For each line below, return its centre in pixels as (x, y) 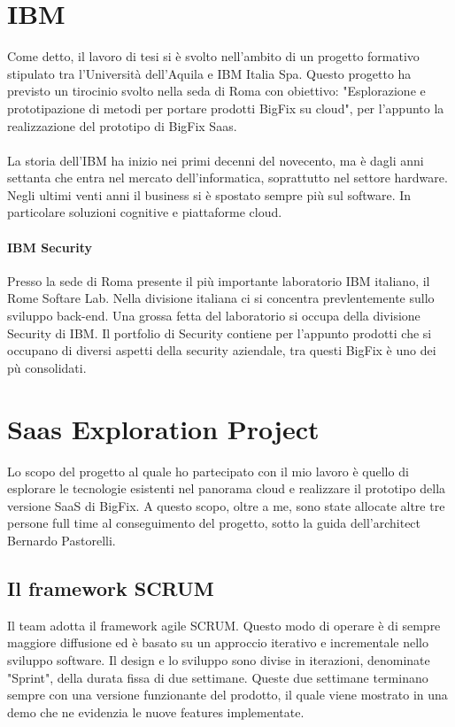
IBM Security (50, 247)
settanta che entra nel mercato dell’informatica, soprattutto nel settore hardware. (227, 178)
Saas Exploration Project (163, 428)
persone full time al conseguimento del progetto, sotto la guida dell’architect (214, 523)
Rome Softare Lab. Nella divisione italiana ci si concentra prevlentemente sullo (221, 298)
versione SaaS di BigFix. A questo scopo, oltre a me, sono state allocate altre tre (226, 505)
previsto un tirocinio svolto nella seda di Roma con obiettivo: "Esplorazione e (216, 91)
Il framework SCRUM (111, 588)
